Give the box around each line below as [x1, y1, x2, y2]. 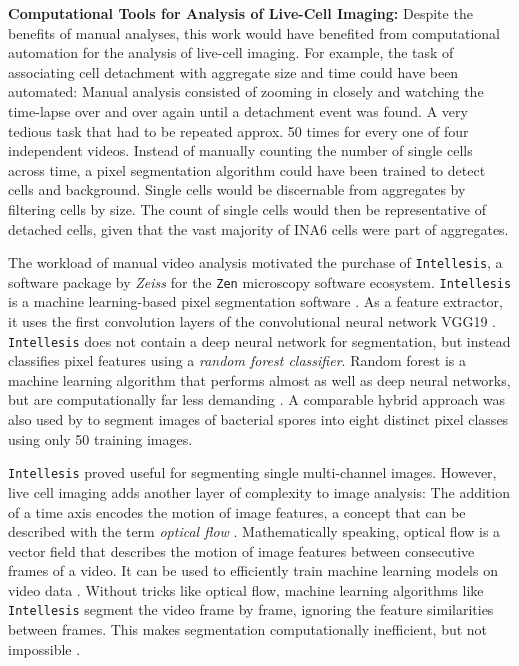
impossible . [8, 638, 81, 659]
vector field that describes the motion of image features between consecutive [8, 540, 475, 561]
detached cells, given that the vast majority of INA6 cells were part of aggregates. [8, 218, 509, 239]
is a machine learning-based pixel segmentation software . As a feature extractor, [8, 291, 503, 312]
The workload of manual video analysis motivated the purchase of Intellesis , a [8, 252, 503, 273]
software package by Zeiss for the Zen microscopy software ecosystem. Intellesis [8, 271, 512, 292]
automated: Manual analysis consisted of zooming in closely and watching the [8, 81, 484, 102]
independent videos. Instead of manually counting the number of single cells [8, 140, 473, 161]
